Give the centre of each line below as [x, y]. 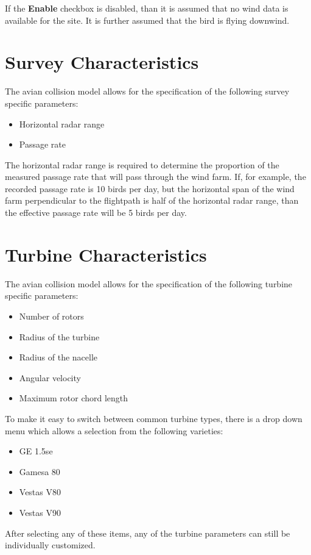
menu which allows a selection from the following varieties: [114, 430]
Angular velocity [50, 377]
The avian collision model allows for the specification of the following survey [147, 91]
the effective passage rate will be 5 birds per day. [96, 213]
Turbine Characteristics [106, 254]
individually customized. [50, 545]
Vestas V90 [40, 512]
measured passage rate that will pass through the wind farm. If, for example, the [155, 177]
